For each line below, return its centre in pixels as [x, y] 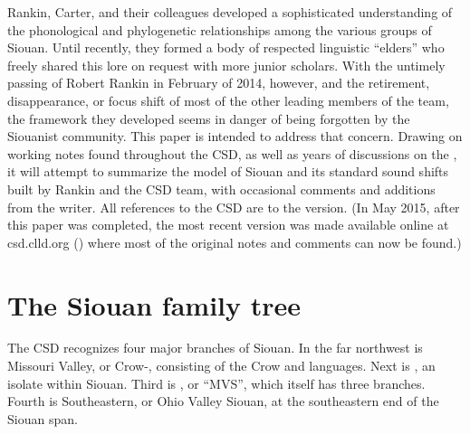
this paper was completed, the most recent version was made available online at [228, 225]
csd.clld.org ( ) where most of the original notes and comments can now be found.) [235, 242]
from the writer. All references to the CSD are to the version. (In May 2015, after [234, 207]
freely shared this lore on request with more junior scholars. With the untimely [226, 65]
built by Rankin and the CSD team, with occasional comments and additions [221, 189]
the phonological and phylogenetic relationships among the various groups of [220, 29]
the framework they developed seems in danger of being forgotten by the [209, 118]
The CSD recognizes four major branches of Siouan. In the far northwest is [215, 348]
